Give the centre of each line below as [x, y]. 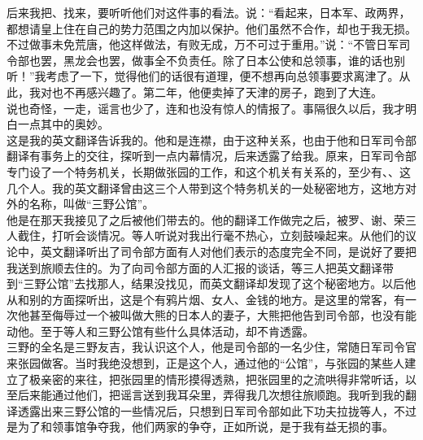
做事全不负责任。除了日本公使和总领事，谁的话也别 [268, 60]
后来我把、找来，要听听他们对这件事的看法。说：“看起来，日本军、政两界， [209, 12]
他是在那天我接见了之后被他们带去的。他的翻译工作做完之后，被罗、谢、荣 [206, 219]
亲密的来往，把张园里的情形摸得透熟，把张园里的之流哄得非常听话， [222, 379]
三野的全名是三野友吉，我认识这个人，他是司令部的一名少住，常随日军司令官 [211, 347]
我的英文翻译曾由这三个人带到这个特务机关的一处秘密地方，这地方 [228, 187]
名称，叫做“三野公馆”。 [92, 204]
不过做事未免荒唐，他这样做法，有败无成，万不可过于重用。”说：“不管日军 [203, 44]
